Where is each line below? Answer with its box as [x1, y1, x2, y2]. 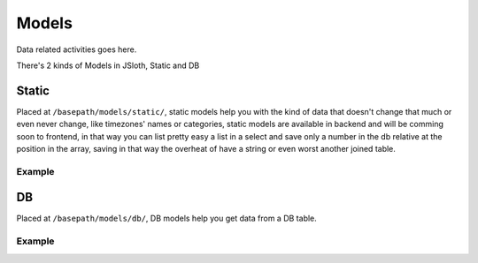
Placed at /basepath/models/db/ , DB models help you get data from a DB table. [16, 213, 318, 224]
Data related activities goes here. [16, 44, 137, 55]
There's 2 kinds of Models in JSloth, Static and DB [16, 60, 200, 71]
